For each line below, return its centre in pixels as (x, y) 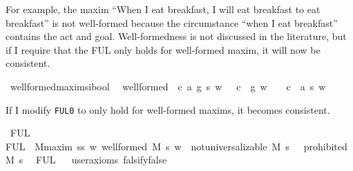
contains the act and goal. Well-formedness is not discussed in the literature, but (176, 36)
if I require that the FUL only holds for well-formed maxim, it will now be (163, 49)
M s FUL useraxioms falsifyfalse (86, 160)
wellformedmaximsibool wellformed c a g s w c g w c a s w (168, 86)
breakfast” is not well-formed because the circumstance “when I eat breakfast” (172, 22)
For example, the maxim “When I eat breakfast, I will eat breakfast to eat (163, 9)
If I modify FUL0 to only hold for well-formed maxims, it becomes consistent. (168, 109)
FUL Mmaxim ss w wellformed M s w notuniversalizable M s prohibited (176, 146)
